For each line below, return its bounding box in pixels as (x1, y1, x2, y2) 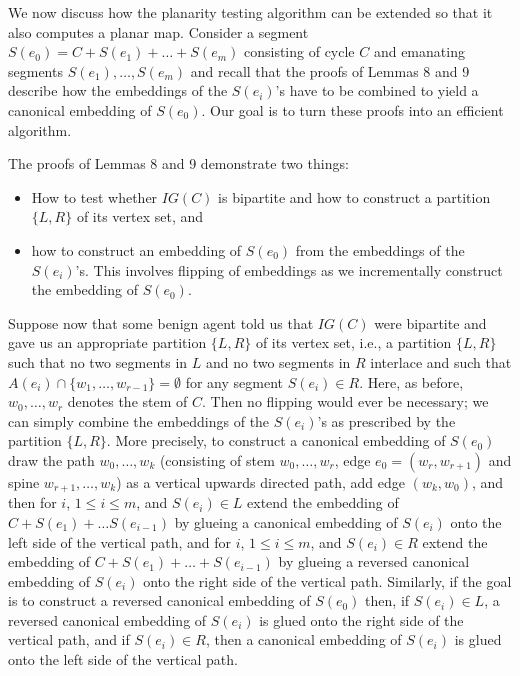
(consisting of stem (159, 449, 275, 470)
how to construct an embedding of (31, 239, 242, 260)
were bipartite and (374, 312, 487, 333)
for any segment (185, 371, 283, 392)
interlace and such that (370, 351, 512, 372)
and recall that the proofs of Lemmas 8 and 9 (190, 60, 470, 81)
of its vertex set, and (76, 206, 204, 227)
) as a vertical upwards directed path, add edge (116, 471, 405, 492)
